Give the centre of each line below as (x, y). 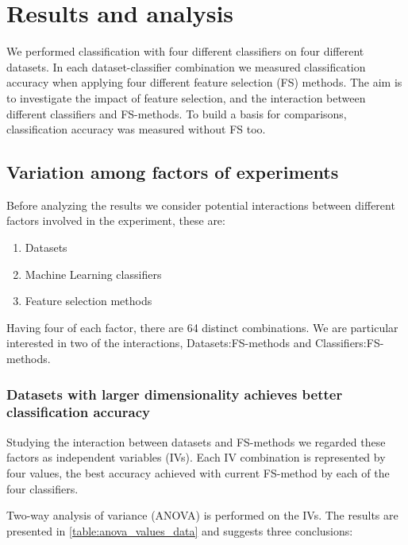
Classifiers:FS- (349, 343)
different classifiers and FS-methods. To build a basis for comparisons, (177, 113)
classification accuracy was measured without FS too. (136, 129)
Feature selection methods (89, 301)
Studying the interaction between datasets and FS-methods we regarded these (196, 441)
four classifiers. (42, 488)
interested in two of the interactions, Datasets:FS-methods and (159, 343)
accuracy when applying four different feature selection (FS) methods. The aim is (204, 82)
